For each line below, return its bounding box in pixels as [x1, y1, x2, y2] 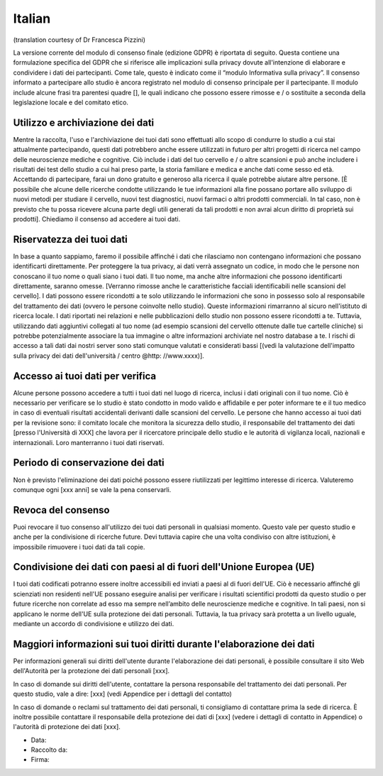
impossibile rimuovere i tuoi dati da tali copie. [13, 542, 145, 551]
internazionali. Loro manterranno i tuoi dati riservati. [13, 438, 165, 447]
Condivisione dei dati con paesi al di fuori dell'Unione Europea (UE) [13, 561, 315, 573]
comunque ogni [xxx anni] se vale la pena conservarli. [13, 485, 172, 493]
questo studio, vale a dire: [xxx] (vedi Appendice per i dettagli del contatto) [13, 689, 232, 699]
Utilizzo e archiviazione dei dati [13, 116, 155, 129]
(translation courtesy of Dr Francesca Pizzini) [13, 35, 145, 44]
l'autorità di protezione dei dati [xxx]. [13, 723, 121, 731]
